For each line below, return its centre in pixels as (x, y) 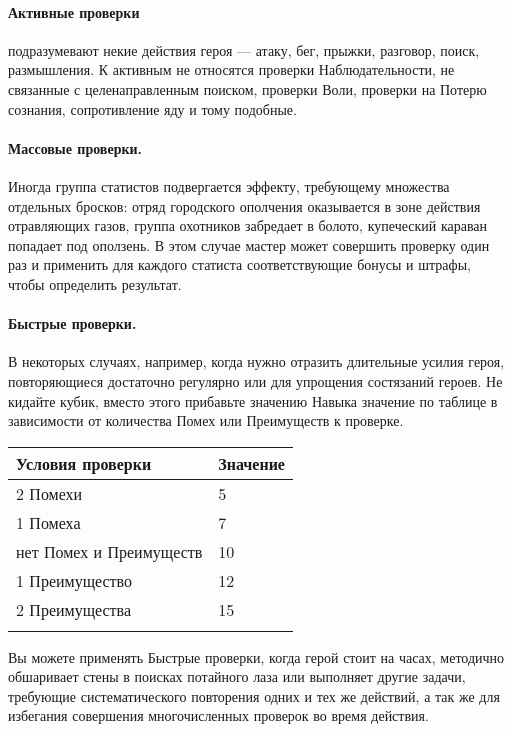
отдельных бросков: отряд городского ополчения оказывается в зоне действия (244, 205)
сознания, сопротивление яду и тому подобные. (152, 108)
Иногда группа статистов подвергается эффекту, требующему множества (229, 185)
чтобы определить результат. (95, 283)
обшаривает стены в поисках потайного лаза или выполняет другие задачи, (237, 676)
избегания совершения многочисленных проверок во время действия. (218, 715)
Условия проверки (84, 463)
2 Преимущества (74, 609)
